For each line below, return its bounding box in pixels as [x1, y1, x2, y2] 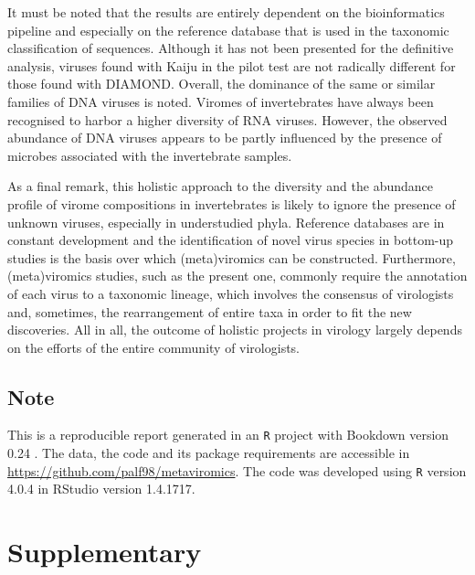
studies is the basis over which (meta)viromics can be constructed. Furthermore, [7, 248, 456, 267]
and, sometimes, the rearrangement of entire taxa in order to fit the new [7, 302, 412, 321]
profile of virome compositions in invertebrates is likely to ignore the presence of [7, 194, 456, 213]
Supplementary [7, 533, 202, 570]
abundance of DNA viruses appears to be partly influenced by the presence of [7, 128, 442, 147]
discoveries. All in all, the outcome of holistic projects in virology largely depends [7, 320, 462, 339]
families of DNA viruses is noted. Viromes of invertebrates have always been [7, 91, 434, 111]
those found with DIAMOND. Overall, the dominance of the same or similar [7, 74, 436, 93]
